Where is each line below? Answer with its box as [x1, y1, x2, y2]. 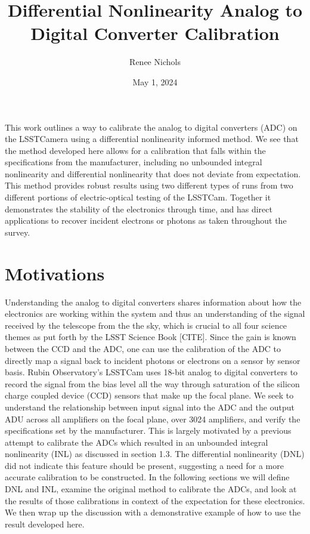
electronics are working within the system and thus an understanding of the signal [5, 307, 305, 320]
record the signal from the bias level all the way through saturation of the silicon [5, 377, 300, 390]
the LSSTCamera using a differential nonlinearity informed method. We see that [5, 132, 299, 145]
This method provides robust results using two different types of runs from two [5, 179, 293, 192]
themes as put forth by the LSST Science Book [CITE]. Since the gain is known [5, 331, 296, 343]
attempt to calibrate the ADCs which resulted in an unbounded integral [5, 436, 268, 448]
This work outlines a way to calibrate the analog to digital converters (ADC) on [5, 121, 297, 133]
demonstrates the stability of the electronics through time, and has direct [5, 202, 272, 215]
